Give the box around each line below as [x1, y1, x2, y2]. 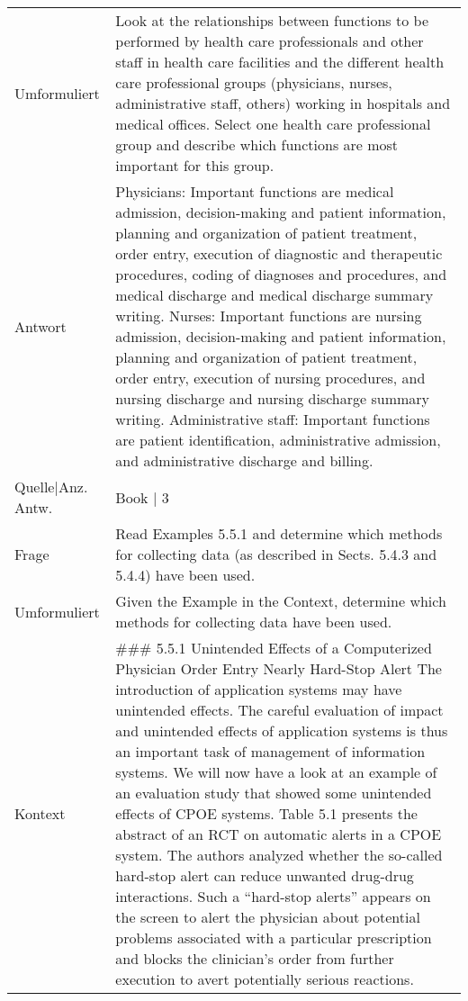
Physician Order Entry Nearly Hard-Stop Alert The [115, 658, 442, 679]
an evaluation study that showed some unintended [115, 782, 432, 803]
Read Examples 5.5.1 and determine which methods [115, 523, 443, 544]
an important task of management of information [115, 741, 426, 762]
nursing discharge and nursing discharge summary [115, 388, 430, 409]
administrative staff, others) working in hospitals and [115, 93, 451, 113]
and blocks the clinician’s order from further [115, 948, 394, 969]
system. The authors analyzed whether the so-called [115, 844, 443, 865]
